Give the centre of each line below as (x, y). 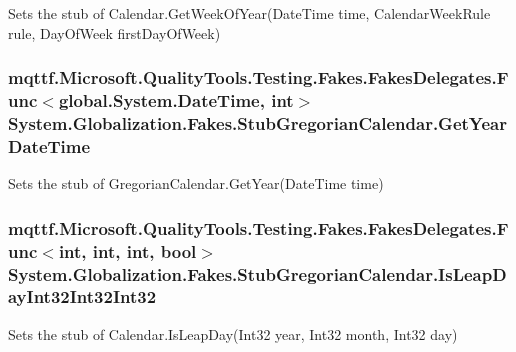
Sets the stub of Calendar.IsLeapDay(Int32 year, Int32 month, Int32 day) (233, 333)
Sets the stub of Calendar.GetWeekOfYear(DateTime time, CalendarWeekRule (249, 13)
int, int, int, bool (127, 250)
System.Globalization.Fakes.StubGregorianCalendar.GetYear (258, 122)
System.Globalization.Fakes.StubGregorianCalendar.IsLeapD (257, 273)
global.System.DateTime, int (176, 100)
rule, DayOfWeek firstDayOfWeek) (114, 32)
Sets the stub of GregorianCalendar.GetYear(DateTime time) (196, 183)
